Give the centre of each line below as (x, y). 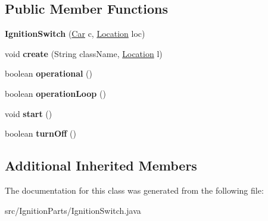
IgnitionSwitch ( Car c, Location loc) (75, 34)
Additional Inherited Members (101, 165)
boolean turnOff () (40, 133)
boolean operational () (49, 73)
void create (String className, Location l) (84, 53)
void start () (29, 113)
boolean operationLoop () (55, 93)
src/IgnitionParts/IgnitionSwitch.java (73, 210)
